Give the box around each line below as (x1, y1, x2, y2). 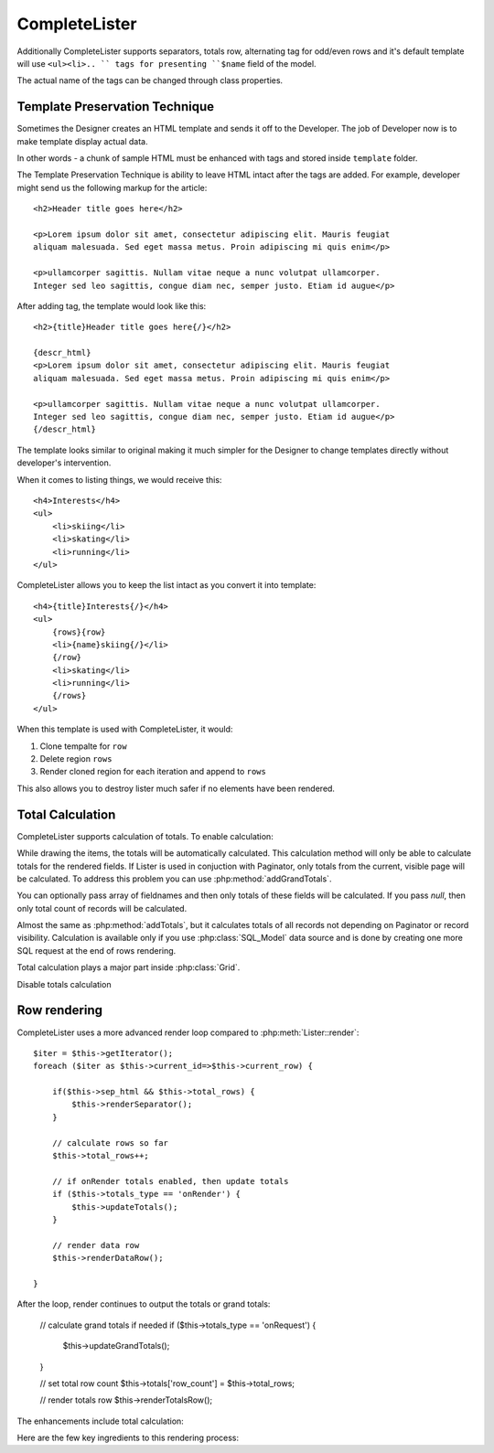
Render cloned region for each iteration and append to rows (39, 766, 267, 777)
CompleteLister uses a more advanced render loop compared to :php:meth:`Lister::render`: (16, 1027, 360, 1038)
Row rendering (16, 1002, 102, 1019)
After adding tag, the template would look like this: (16, 300, 207, 311)
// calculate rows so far (51, 1138, 169, 1148)
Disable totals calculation (16, 978, 112, 989)
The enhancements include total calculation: (16, 1416, 185, 1426)
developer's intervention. (16, 457, 112, 468)
